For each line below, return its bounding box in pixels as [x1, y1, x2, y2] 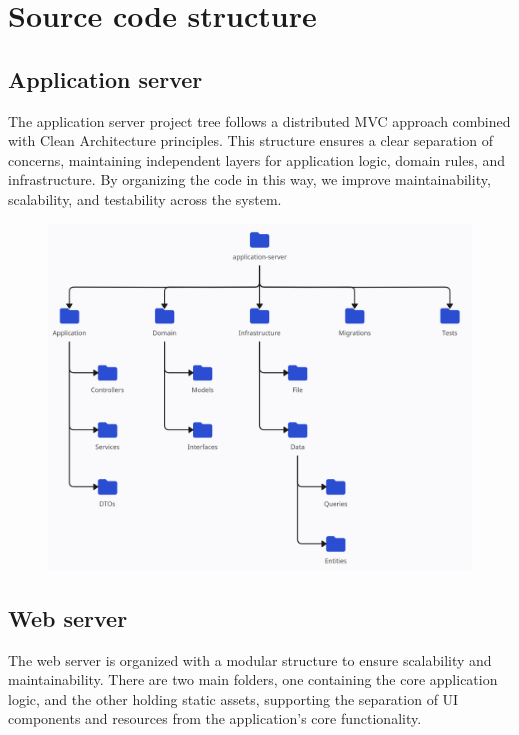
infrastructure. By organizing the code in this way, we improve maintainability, [8, 169, 491, 190]
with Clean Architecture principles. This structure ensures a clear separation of [8, 130, 493, 151]
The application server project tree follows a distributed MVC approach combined [8, 110, 511, 131]
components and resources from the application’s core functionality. [8, 708, 422, 729]
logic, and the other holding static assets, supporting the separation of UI [8, 688, 459, 709]
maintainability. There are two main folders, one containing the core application [8, 669, 498, 690]
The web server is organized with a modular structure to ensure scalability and [8, 649, 492, 670]
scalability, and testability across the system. [8, 188, 282, 209]
